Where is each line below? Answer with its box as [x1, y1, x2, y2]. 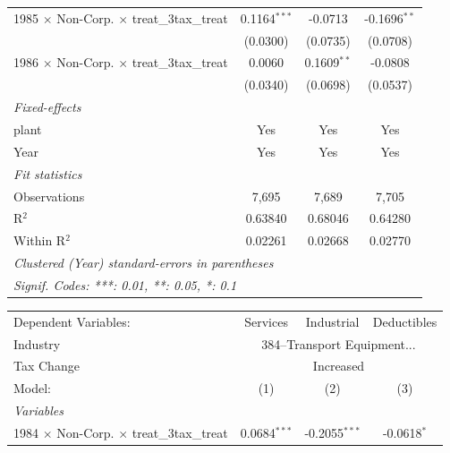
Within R [13, 231, 66, 250]
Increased [312, 356, 365, 375]
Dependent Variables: [13, 312, 131, 330]
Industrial [305, 312, 360, 330]
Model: [13, 379, 52, 397]
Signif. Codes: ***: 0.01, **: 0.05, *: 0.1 [13, 275, 237, 294]
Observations [13, 186, 85, 205]
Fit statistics [13, 164, 82, 183]
